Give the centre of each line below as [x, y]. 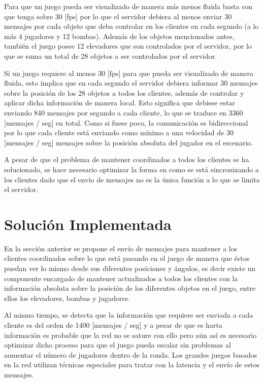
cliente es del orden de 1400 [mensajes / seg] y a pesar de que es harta [113, 324]
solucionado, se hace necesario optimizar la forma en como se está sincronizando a [131, 169]
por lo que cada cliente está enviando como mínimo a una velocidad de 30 [119, 132]
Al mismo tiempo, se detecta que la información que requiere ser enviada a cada [129, 315]
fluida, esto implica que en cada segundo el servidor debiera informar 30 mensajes [131, 83]
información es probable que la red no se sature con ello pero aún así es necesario [130, 335]
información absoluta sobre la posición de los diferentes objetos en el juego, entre [130, 288]
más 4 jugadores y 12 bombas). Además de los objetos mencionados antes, [119, 36]
